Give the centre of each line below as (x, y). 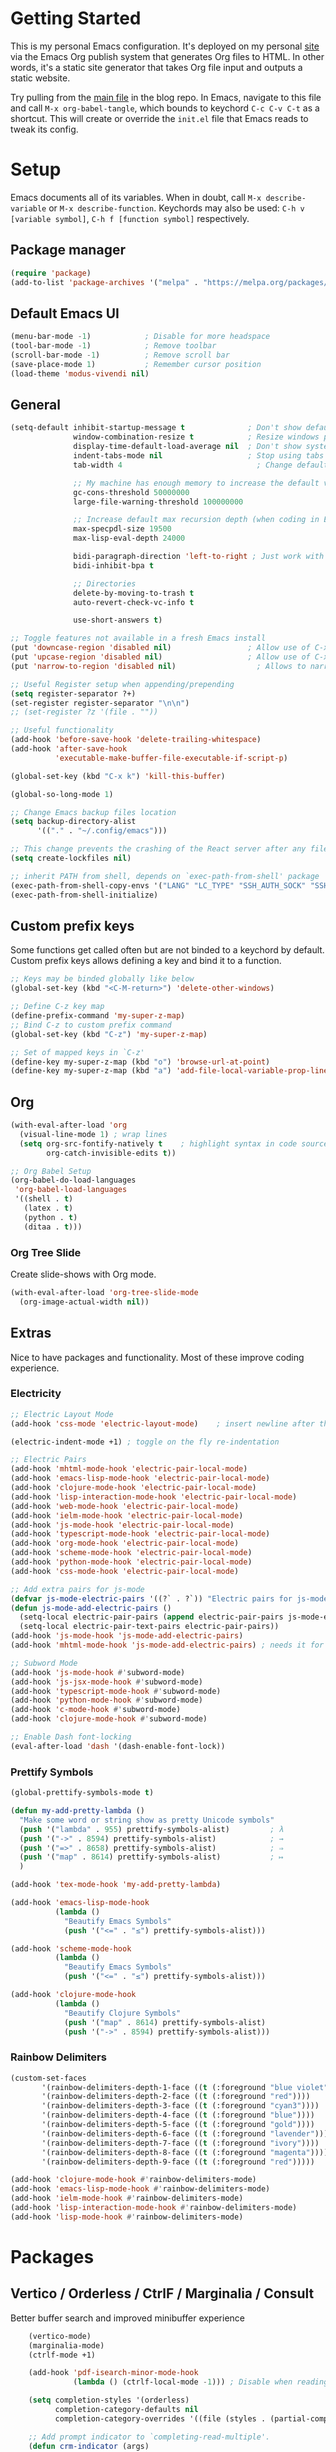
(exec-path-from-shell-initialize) (84, 895)
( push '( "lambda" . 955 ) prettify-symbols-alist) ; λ (151, 1829)
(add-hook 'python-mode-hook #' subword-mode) (106, 1700)
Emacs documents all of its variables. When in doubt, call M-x (136, 197)
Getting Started (76, 18)
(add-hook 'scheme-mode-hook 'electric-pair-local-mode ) (131, 1553)
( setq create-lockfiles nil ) (71, 858)
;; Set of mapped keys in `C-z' (77, 1052)
